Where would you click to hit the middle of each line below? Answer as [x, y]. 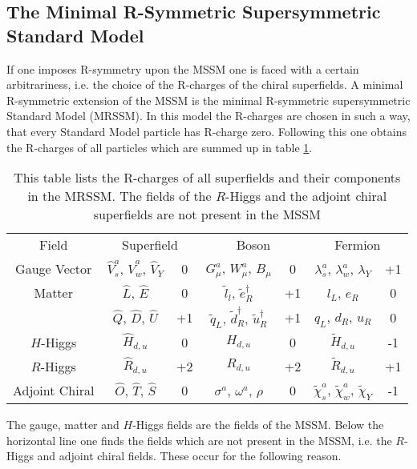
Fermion [358, 245]
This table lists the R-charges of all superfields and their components [207, 178]
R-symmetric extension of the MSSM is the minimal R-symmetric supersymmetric [208, 100]
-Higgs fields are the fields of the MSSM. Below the [258, 424]
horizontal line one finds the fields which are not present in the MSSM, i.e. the [199, 440]
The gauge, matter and [63, 424]
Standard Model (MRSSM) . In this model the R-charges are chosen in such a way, [208, 116]
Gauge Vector [54, 269]
